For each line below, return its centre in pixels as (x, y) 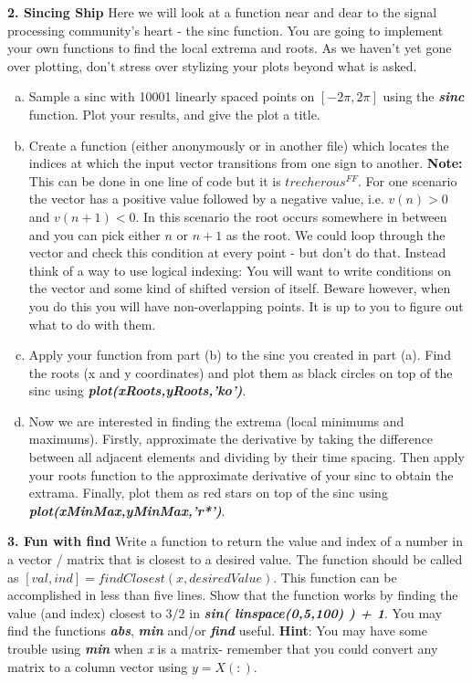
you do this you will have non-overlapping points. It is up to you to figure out (246, 305)
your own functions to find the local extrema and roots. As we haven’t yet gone (230, 48)
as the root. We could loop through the (336, 234)
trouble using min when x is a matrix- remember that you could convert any (223, 648)
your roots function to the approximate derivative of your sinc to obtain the (241, 474)
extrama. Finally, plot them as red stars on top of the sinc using (208, 493)
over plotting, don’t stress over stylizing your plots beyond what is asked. (212, 65)
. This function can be (335, 577)
